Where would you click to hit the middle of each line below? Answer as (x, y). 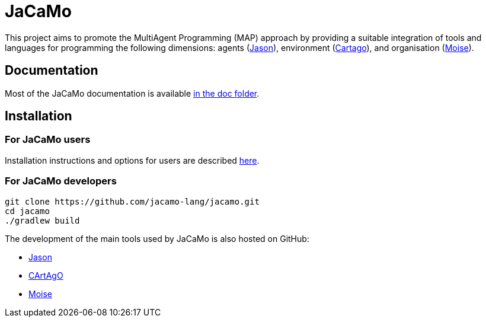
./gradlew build (42, 220)
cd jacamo (27, 211)
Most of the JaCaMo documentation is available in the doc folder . (132, 93)
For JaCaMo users (48, 140)
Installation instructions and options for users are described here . (132, 160)
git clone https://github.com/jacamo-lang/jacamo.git (132, 201)
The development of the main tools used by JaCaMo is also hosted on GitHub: (157, 238)
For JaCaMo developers (61, 181)
